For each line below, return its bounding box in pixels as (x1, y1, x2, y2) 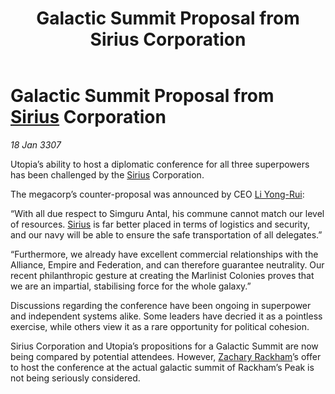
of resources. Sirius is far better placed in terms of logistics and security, (10, 218, 311, 230)
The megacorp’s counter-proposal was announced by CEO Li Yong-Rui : (10, 188, 305, 200)
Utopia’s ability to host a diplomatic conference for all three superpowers (10, 158, 310, 170)
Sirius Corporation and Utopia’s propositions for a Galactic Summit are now (10, 340, 319, 352)
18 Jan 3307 (10, 138, 62, 151)
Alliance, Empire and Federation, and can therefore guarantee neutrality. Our (10, 258, 325, 271)
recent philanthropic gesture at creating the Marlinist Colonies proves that (10, 269, 315, 281)
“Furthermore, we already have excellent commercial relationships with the (10, 248, 319, 260)
